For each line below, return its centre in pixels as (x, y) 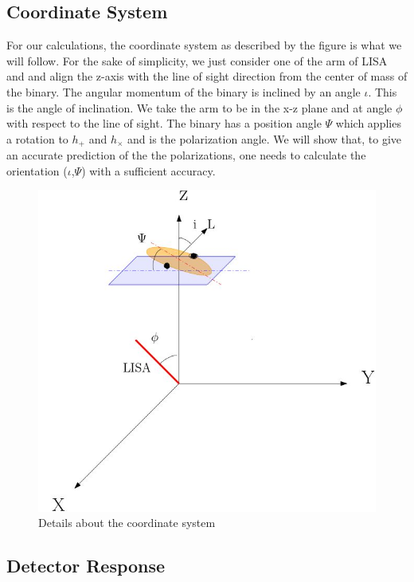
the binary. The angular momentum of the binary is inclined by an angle (184, 91)
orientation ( (37, 170)
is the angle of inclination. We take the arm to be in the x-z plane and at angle (199, 107)
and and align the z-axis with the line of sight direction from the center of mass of (207, 76)
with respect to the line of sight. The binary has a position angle (164, 123)
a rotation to (37, 138)
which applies (368, 123)
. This (383, 91)
